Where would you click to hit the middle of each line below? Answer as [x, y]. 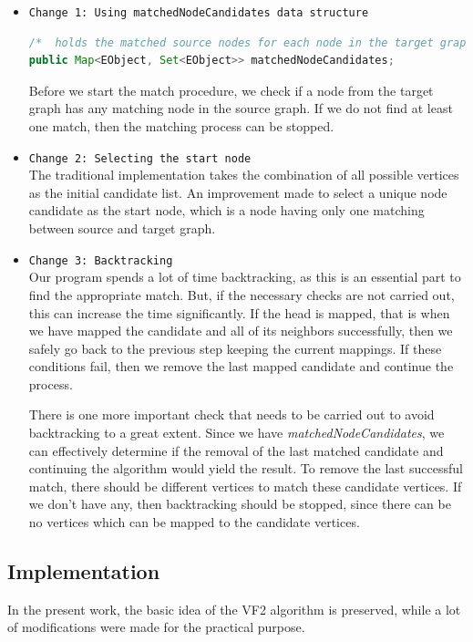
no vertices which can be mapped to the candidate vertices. [194, 522]
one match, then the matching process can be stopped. [181, 126]
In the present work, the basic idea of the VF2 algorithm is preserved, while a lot [234, 609]
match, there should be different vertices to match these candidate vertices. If [245, 486]
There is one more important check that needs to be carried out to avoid [231, 414]
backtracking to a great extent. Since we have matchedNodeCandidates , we [236, 433]
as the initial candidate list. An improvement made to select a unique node [238, 192]
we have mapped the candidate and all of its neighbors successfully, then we [241, 331]
